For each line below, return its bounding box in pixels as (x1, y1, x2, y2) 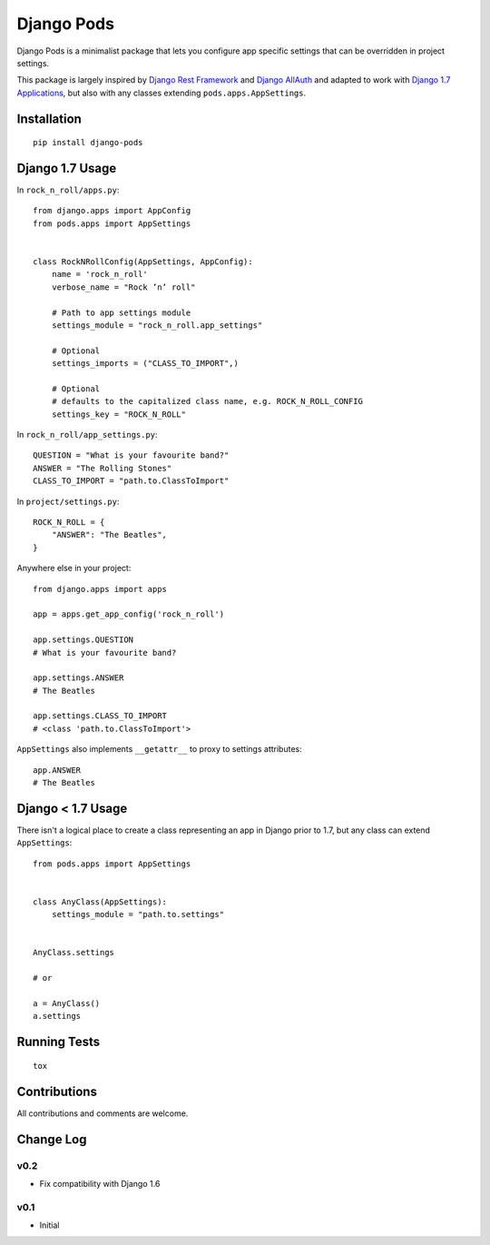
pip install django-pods (33, 137, 143, 148)
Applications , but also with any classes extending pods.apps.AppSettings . (16, 87, 307, 98)
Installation (16, 111, 82, 126)
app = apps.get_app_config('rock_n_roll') (33, 609, 225, 619)
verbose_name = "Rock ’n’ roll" (51, 282, 196, 292)
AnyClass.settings (33, 947, 115, 958)
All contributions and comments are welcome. (16, 1108, 189, 1119)
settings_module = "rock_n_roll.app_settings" (51, 320, 263, 331)
